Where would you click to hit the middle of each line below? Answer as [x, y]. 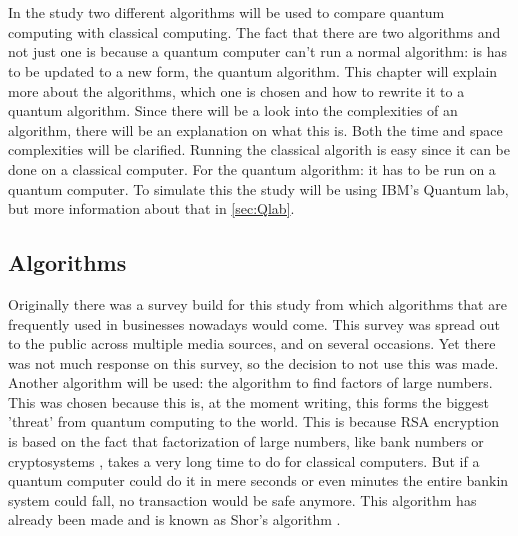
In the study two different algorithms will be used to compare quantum [226, 12]
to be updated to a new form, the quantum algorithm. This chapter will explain [253, 70]
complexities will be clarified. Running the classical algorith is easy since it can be [259, 149]
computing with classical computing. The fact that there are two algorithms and [254, 31]
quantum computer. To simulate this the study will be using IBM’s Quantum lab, [258, 188]
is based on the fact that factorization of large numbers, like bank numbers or [246, 441]
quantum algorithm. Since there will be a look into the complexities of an [233, 110]
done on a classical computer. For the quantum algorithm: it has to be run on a [252, 168]
